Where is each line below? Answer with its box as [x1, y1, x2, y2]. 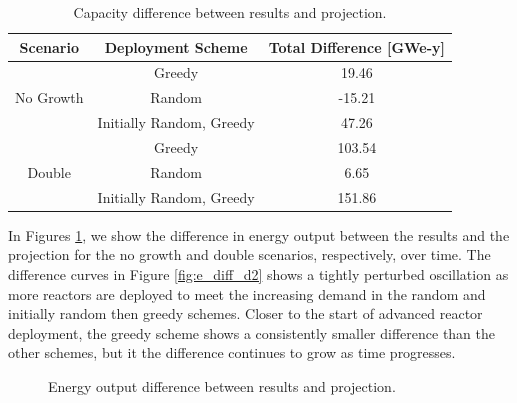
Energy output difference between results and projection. [48, 375, 396, 396]
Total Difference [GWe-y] [268, 36, 446, 57]
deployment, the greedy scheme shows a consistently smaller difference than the [8, 322, 496, 343]
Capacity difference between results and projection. [73, 2, 387, 22]
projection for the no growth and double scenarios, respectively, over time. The [8, 244, 491, 265]
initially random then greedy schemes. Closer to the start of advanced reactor [8, 303, 483, 324]
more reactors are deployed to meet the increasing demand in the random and [8, 283, 486, 304]
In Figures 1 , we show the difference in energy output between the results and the [8, 224, 510, 245]
